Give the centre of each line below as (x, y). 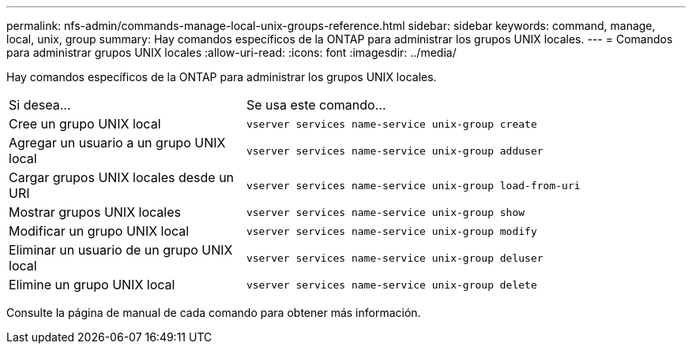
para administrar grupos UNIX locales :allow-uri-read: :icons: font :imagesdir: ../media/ (231, 52)
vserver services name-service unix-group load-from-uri (413, 185)
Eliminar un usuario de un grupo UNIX (121, 250)
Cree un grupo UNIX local (85, 124)
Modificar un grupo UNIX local (99, 231)
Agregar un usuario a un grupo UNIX (117, 143)
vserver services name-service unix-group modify (391, 231)
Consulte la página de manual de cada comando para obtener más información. (214, 313)
